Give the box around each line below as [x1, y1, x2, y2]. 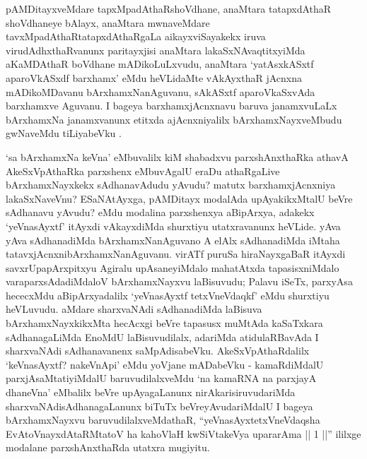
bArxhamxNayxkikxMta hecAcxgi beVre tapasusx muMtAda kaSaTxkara [6, 316, 323, 330]
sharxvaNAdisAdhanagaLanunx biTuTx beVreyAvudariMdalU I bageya [6, 398, 313, 413]
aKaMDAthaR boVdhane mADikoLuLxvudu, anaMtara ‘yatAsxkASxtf [6, 56, 314, 71]
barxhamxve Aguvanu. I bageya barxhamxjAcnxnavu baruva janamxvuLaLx [6, 98, 337, 113]
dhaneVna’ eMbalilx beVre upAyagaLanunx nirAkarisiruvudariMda [6, 385, 296, 400]
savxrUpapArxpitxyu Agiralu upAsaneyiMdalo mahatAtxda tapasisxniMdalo [6, 260, 339, 275]
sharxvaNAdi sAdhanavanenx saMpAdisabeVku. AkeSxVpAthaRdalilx [6, 343, 310, 358]
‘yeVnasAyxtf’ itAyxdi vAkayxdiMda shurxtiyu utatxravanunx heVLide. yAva [6, 218, 341, 233]
